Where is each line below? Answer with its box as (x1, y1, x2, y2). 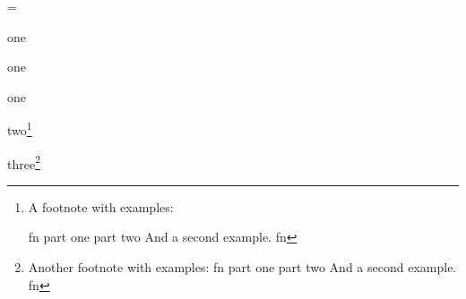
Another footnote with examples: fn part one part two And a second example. (28, 258, 457, 277)
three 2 (7, 151, 40, 173)
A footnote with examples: (28, 197, 174, 216)
